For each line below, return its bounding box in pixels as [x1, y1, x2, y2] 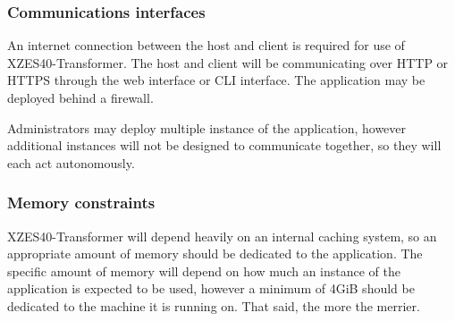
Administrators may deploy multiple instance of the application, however [7, 118, 407, 137]
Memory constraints [7, 191, 156, 214]
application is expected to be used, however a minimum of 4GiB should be [7, 279, 415, 298]
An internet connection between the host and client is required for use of [7, 36, 405, 55]
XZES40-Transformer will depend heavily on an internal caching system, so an [7, 226, 437, 245]
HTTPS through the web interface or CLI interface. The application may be [7, 71, 426, 89]
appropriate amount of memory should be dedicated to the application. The [7, 244, 423, 263]
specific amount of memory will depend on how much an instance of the [7, 261, 401, 280]
